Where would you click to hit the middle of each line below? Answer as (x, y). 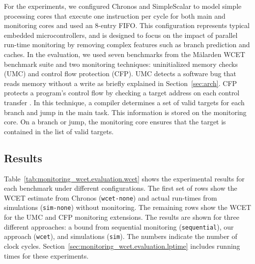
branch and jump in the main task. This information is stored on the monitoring (125, 112)
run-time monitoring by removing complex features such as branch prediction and (127, 44)
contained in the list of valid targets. (59, 131)
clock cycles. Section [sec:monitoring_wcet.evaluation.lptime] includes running (122, 246)
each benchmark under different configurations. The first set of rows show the (121, 188)
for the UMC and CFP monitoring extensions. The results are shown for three (122, 217)
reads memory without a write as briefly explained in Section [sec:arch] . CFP (121, 83)
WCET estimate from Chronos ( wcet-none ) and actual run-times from (111, 197)
